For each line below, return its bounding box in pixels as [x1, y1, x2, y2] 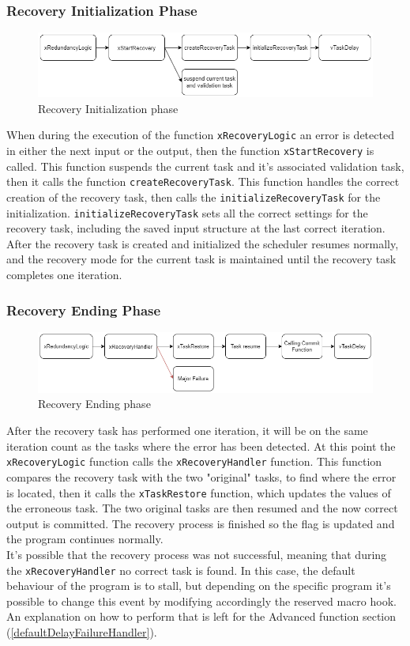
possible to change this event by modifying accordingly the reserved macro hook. [6, 592, 397, 609]
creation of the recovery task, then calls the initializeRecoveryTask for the [6, 188, 381, 205]
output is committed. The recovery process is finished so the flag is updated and [6, 515, 395, 531]
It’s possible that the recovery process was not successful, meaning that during [6, 546, 387, 562]
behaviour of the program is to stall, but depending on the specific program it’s [6, 577, 391, 594]
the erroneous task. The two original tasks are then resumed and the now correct [6, 500, 398, 516]
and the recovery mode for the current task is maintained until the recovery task [6, 251, 397, 267]
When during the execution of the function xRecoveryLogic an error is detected [6, 127, 394, 143]
